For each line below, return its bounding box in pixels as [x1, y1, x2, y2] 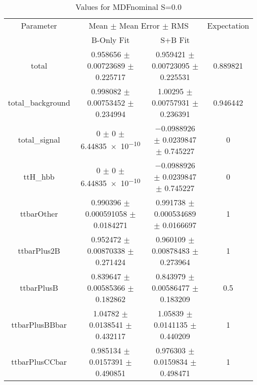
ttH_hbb [23, 171, 55, 182]
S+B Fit [160, 34, 190, 45]
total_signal [18, 134, 60, 145]
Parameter [21, 20, 57, 31]
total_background [8, 97, 70, 108]
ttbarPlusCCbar [11, 356, 67, 367]
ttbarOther [20, 208, 58, 219]
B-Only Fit [91, 34, 130, 45]
